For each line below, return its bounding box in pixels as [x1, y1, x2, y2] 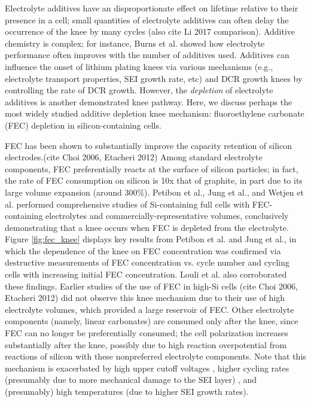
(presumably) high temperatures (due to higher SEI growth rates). [5, 385, 249, 397]
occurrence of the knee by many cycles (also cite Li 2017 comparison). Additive [5, 25, 295, 38]
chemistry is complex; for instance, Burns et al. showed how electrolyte [5, 36, 265, 49]
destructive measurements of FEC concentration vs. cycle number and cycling [5, 256, 290, 269]
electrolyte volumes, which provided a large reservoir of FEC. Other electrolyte [5, 303, 294, 315]
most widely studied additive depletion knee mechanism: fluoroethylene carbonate [5, 107, 304, 120]
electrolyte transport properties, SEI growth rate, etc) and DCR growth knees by [5, 72, 303, 84]
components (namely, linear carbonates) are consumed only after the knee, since [5, 315, 298, 327]
